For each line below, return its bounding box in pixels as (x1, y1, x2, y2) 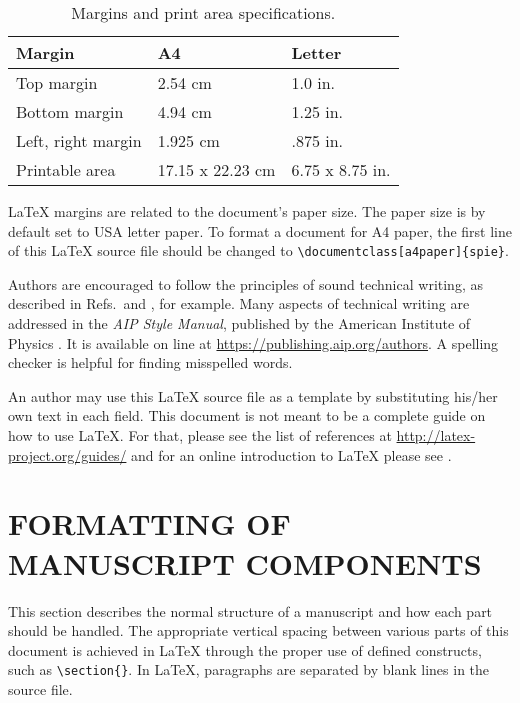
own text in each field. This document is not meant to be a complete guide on (8, 405, 486, 426)
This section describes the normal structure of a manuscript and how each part (8, 600, 493, 621)
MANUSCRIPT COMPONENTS (8, 542, 482, 583)
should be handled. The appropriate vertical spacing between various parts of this (8, 620, 509, 641)
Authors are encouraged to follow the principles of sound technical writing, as (8, 273, 483, 294)
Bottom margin (16, 100, 124, 123)
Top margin (16, 71, 98, 94)
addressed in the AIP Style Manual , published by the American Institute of (8, 313, 471, 334)
